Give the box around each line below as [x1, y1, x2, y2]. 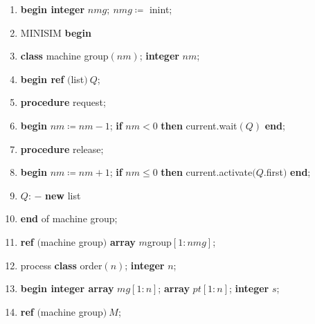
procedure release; [20, 141, 104, 156]
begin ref [20, 71, 64, 86]
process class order [20, 258, 102, 272]
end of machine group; [20, 211, 118, 226]
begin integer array [20, 281, 114, 296]
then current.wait [161, 118, 237, 132]
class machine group [20, 48, 109, 63]
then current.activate [161, 165, 253, 179]
